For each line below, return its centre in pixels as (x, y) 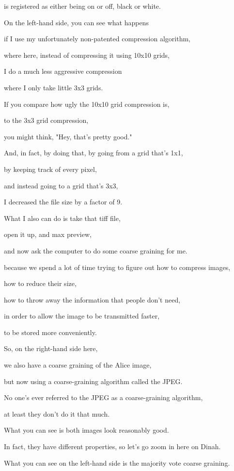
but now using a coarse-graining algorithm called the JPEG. (93, 381)
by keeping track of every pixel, (50, 169)
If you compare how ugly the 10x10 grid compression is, (87, 104)
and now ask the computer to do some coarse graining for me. (96, 250)
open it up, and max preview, (48, 234)
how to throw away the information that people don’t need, (92, 299)
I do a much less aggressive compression (63, 71)
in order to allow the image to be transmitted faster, (82, 316)
